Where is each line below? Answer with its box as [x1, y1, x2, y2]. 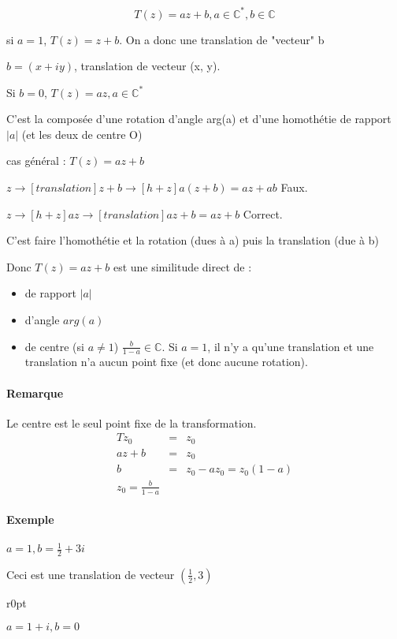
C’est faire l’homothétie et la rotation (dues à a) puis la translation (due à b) [6, 232, 379, 248]
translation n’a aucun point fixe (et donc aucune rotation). [24, 353, 308, 370]
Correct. [243, 205, 283, 222]
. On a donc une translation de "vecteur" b [119, 31, 325, 47]
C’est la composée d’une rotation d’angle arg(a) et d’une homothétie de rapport [6, 110, 391, 127]
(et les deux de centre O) [21, 125, 143, 142]
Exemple [6, 511, 54, 528]
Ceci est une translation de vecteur [6, 566, 175, 582]
